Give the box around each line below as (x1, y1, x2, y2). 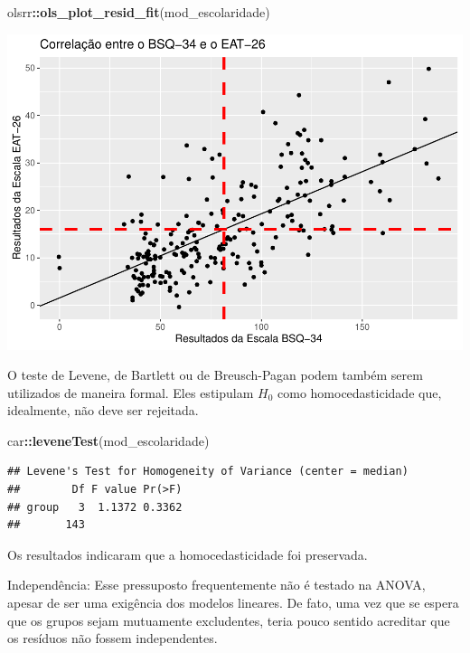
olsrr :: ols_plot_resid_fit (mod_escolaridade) (7, 3, 270, 21)
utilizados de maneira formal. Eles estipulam (7, 383, 254, 402)
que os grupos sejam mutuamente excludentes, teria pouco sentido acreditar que (7, 610, 450, 629)
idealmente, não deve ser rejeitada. (7, 401, 199, 420)
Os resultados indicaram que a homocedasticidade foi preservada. (7, 544, 368, 563)
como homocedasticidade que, (277, 383, 442, 402)
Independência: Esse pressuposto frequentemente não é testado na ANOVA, (7, 575, 426, 594)
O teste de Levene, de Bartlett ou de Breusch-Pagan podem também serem (7, 365, 423, 384)
